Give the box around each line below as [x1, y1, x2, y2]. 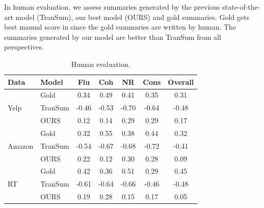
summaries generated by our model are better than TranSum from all [4, 31, 221, 42]
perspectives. [4, 41, 44, 52]
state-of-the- [222, 2, 260, 12]
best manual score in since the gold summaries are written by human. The [4, 21, 236, 32]
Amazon [8, 140, 34, 151]
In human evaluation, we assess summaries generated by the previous [4, 2, 220, 12]
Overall [168, 76, 194, 87]
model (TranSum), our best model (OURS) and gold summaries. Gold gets [15, 11, 250, 22]
